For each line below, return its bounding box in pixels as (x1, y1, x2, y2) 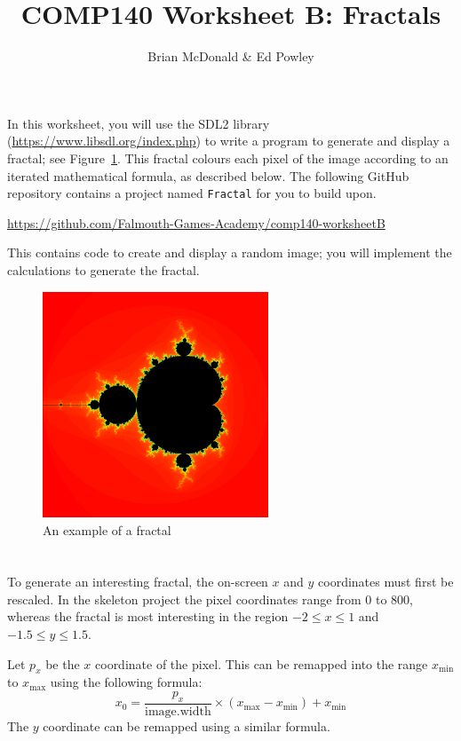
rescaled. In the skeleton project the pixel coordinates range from (7, 589, 362, 608)
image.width (145, 705, 211, 718)
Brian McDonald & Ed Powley (147, 47, 314, 66)
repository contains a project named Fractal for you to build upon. (7, 184, 377, 202)
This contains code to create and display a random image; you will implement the (7, 243, 452, 262)
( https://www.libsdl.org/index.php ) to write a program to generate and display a (7, 131, 450, 150)
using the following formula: (50, 673, 203, 691)
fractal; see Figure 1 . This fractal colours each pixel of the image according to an (7, 148, 449, 167)
